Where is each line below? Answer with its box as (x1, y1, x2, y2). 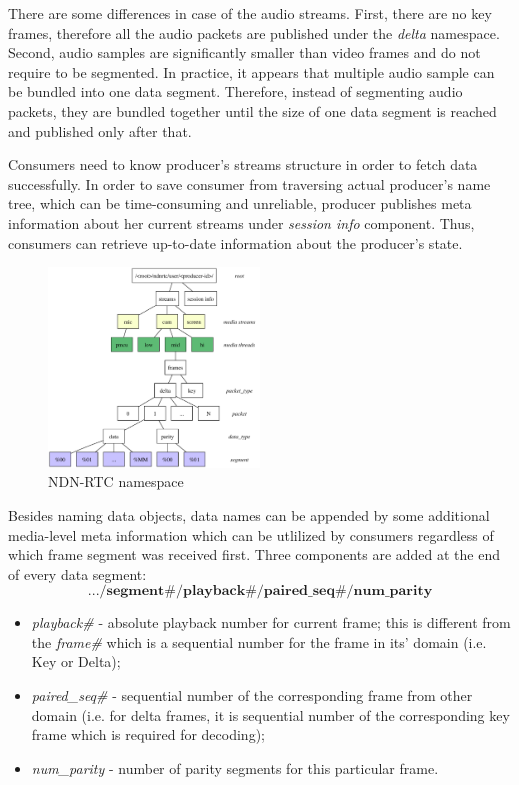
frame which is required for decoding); (31, 724, 265, 745)
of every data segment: (8, 563, 147, 584)
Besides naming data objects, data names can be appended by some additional (8, 504, 490, 525)
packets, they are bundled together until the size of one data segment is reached (8, 100, 497, 121)
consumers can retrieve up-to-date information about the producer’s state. (8, 232, 463, 253)
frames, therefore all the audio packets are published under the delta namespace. (8, 22, 500, 43)
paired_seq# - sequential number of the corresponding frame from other (31, 685, 473, 706)
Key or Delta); (31, 651, 121, 672)
